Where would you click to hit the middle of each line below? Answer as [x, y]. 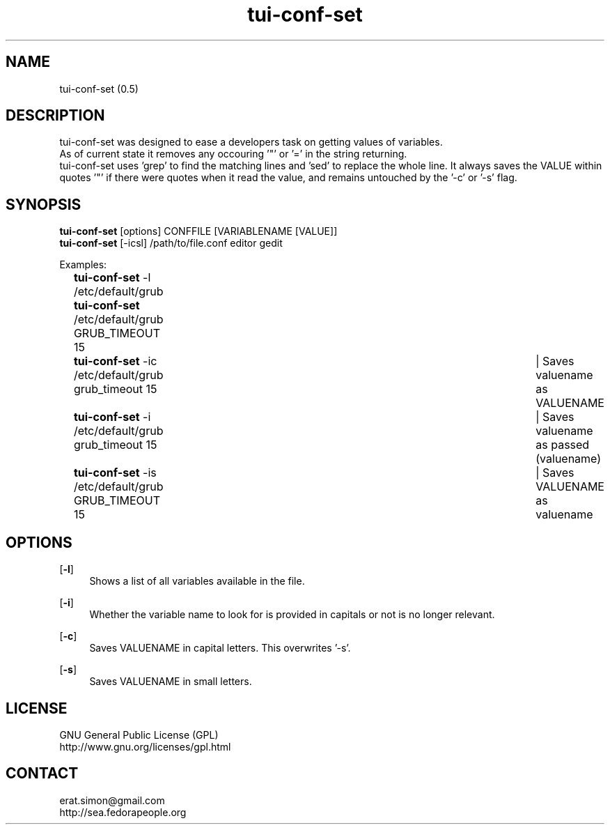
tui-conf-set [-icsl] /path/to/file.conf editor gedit [171, 243]
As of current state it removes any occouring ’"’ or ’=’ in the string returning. [233, 154]
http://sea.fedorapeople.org [123, 812]
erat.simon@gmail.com [112, 800]
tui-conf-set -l [112, 278]
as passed [563, 445]
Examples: [83, 265]
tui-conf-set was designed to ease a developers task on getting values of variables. [251, 142]
